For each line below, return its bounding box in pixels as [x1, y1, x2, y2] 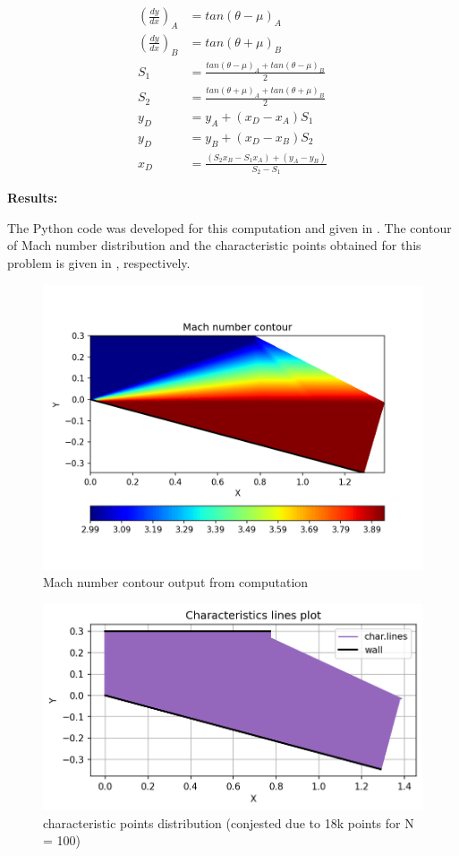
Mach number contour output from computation [43, 573, 309, 592]
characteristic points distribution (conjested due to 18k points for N [43, 813, 414, 832]
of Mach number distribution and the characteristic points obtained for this [7, 236, 421, 255]
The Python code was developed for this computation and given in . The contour [7, 218, 452, 237]
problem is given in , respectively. [7, 253, 191, 272]
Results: [7, 188, 58, 207]
